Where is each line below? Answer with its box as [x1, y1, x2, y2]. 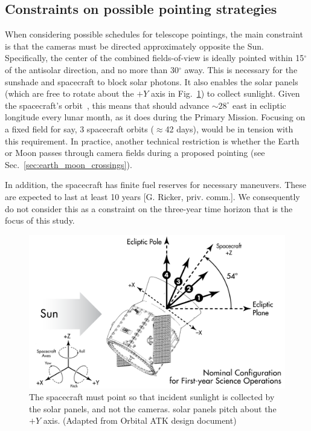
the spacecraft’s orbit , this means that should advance [5, 99, 210, 111]
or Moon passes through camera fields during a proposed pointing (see [5, 146, 265, 159]
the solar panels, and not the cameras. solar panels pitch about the [29, 402, 277, 415]
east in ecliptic [232, 99, 286, 111]
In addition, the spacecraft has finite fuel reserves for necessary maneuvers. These [5, 178, 306, 191]
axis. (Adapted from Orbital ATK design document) [43, 414, 237, 427]
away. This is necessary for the [184, 63, 298, 76]
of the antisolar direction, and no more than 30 [5, 63, 179, 76]
